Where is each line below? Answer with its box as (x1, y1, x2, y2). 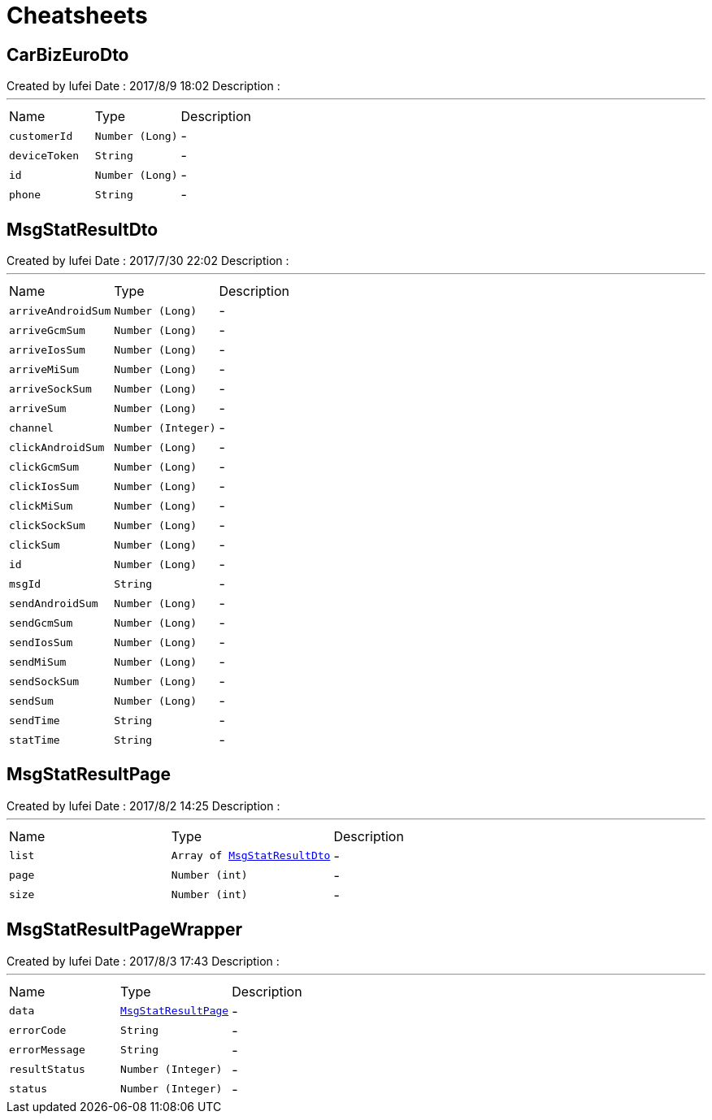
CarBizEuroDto (7, 44, 129, 65)
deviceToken (9, 149, 80, 162)
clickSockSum (9, 519, 85, 532)
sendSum (9, 694, 54, 707)
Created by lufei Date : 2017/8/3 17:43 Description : (7, 953, 280, 968)
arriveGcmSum (9, 323, 85, 336)
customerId (9, 129, 73, 142)
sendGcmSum (9, 616, 73, 629)
